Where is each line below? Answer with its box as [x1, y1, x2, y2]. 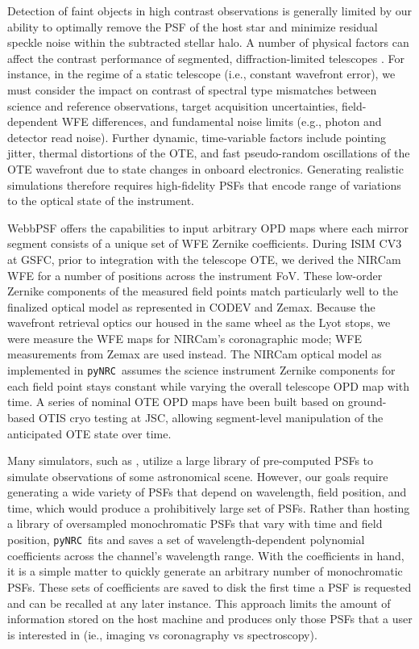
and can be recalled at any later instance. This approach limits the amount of [7, 594, 391, 611]
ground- [347, 393, 387, 410]
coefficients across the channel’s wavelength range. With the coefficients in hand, [7, 546, 404, 563]
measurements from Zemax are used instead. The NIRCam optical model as [7, 345, 382, 362]
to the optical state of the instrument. [7, 192, 194, 209]
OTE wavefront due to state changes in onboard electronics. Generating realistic [7, 160, 404, 177]
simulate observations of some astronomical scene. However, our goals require [7, 467, 388, 484]
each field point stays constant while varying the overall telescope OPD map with [7, 377, 409, 394]
